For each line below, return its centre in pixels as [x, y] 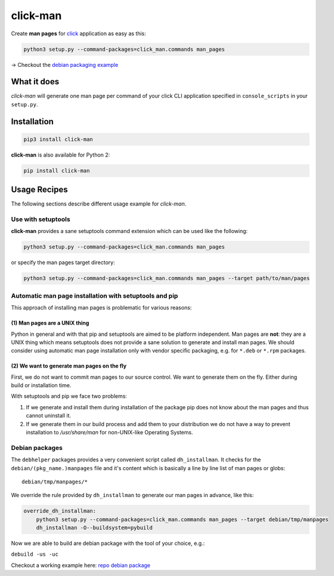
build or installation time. [41, 385]
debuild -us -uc [35, 554]
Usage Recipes [39, 190]
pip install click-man [57, 171]
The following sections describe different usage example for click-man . [99, 204]
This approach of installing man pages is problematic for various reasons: [101, 308]
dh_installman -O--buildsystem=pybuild [95, 528]
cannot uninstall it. [49, 416]
